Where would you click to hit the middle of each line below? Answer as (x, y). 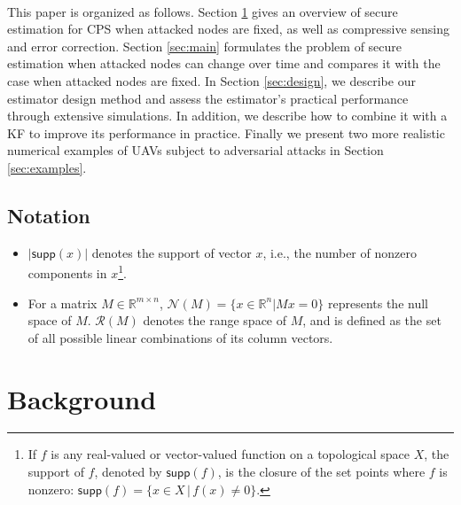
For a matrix (63, 303)
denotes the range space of (215, 320)
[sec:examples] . (47, 167)
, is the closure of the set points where (321, 472)
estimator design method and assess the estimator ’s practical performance (208, 98)
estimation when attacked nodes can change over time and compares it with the (224, 63)
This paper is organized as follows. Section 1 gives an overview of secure (203, 11)
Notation (49, 215)
